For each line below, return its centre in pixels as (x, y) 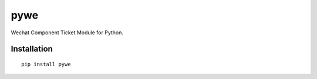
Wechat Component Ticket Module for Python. (67, 33)
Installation (32, 49)
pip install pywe (46, 64)
